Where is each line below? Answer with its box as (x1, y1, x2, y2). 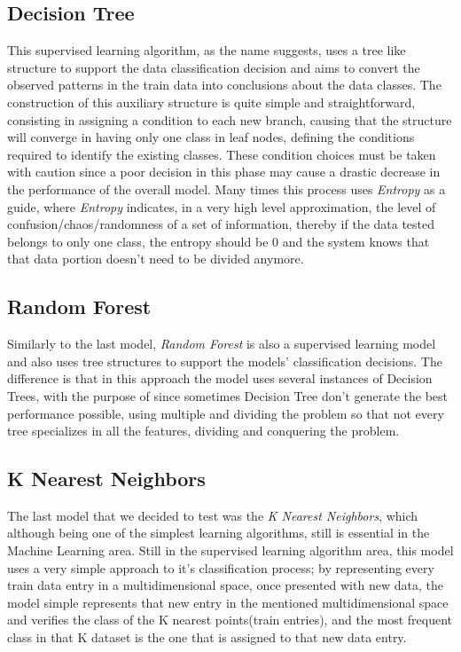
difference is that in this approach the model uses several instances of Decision (7, 369, 433, 388)
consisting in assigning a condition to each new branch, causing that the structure (7, 110, 452, 129)
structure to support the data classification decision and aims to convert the (7, 58, 420, 76)
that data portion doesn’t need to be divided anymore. (7, 249, 304, 268)
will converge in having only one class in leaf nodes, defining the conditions (7, 128, 415, 146)
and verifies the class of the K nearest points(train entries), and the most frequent (7, 610, 452, 629)
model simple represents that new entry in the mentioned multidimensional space (7, 593, 449, 611)
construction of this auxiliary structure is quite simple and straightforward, (7, 92, 416, 111)
